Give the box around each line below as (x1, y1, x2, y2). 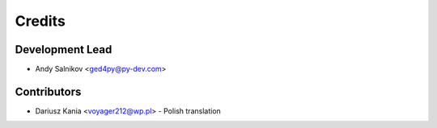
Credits (15, 12, 66, 30)
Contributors (15, 85, 82, 98)
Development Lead (15, 43, 112, 56)
